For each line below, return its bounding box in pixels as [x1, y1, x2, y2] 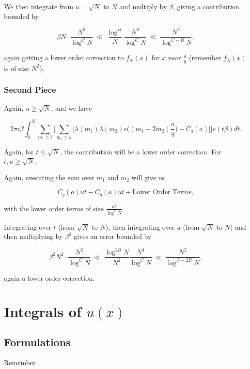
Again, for [4, 146, 34, 156]
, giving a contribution [172, 1, 239, 11]
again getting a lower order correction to [4, 52, 124, 63]
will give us [131, 172, 165, 182]
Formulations [4, 335, 71, 350]
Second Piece [4, 84, 56, 96]
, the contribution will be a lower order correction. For [60, 146, 221, 156]
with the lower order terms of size [4, 203, 104, 213]
